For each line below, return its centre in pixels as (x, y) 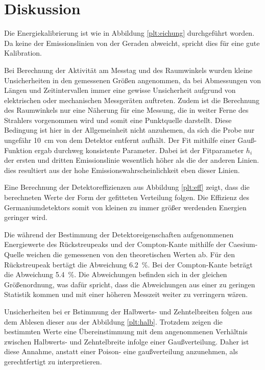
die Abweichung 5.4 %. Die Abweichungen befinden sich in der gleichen (116, 274)
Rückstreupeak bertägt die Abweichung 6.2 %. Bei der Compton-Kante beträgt (128, 264)
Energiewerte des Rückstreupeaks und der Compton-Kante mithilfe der (115, 244)
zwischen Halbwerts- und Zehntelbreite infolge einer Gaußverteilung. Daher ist (127, 341)
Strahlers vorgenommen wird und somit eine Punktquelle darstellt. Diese (118, 120)
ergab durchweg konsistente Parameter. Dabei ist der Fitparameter (139, 150)
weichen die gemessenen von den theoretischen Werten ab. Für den (131, 254)
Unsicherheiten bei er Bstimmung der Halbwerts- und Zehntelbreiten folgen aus (128, 311)
